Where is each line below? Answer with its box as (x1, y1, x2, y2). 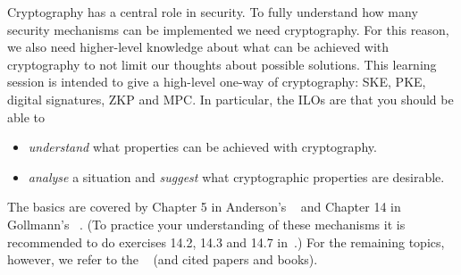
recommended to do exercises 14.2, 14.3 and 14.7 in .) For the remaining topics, (7, 232, 445, 251)
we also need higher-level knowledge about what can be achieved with (7, 37, 390, 56)
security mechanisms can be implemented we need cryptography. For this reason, (7, 20, 449, 38)
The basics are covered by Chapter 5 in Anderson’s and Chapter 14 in (7, 197, 401, 216)
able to (7, 107, 45, 126)
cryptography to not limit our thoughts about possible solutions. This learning (7, 54, 437, 73)
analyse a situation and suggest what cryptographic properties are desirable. (28, 167, 445, 186)
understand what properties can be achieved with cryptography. (28, 137, 377, 156)
